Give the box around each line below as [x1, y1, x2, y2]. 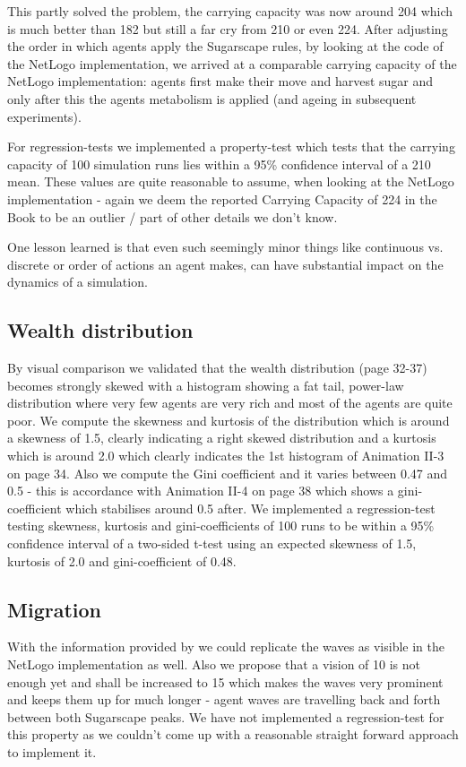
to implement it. [7, 743, 97, 761]
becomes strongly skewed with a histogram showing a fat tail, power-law [7, 375, 404, 394]
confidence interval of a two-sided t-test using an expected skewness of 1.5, [7, 534, 417, 553]
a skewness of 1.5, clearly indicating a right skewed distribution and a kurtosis [7, 428, 436, 447]
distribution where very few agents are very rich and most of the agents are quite [7, 393, 453, 412]
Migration [7, 595, 101, 623]
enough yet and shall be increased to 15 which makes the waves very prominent [7, 672, 444, 691]
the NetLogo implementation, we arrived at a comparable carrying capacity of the [7, 54, 457, 73]
